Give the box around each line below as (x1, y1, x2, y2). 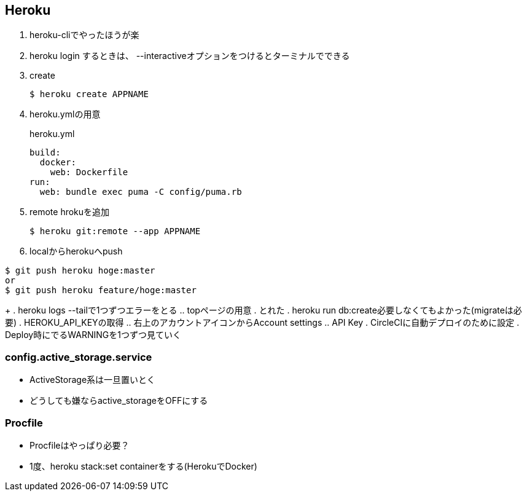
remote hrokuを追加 (29, 207, 110, 218)
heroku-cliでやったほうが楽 (29, 30, 139, 41)
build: (29, 148, 61, 158)
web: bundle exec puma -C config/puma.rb (39, 187, 242, 197)
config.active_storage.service (5, 350, 152, 363)
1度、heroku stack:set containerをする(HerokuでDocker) (29, 460, 257, 471)
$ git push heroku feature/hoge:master (5, 285, 197, 296)
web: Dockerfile (50, 167, 128, 178)
